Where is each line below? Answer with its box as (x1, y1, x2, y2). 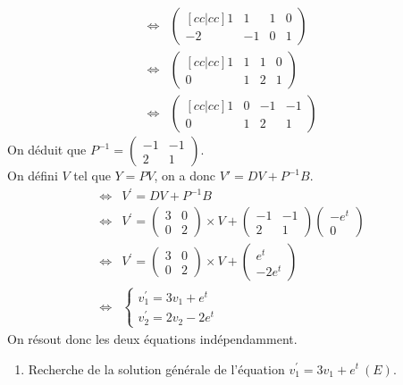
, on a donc (154, 166, 215, 185)
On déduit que (7, 140, 87, 159)
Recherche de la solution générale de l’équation (28, 359, 285, 378)
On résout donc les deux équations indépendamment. (7, 329, 298, 347)
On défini (7, 166, 58, 185)
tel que (73, 166, 111, 185)
